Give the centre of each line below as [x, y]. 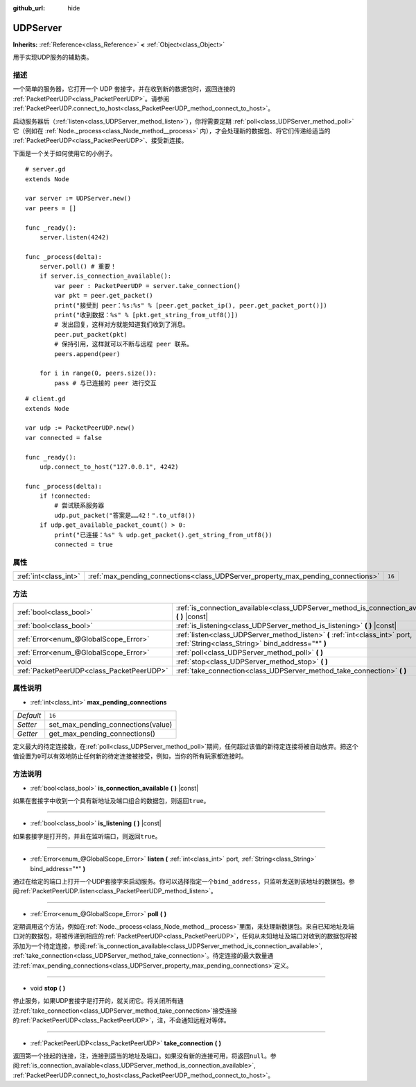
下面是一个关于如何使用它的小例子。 [64, 153]
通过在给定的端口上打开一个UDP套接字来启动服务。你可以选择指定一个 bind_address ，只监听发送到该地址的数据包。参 [184, 881]
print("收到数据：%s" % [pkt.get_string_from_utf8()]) [146, 315]
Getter [27, 734]
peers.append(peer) [87, 354]
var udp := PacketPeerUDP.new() [80, 428]
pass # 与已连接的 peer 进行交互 [106, 383]
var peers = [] [51, 208]
